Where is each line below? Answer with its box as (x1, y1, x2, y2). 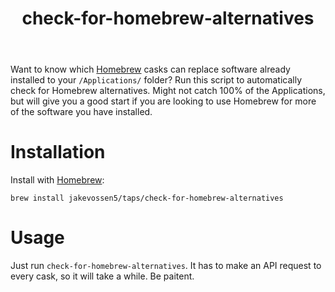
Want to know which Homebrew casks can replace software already (10, 63, 291, 76)
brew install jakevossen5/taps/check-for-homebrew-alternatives (10, 193, 284, 204)
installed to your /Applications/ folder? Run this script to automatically (10, 74, 303, 86)
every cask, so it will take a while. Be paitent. (10, 270, 195, 282)
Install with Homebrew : (10, 174, 105, 186)
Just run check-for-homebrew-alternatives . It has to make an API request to (10, 260, 322, 272)
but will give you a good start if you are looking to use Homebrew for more (10, 95, 317, 107)
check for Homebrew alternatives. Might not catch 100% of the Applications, (10, 85, 326, 97)
